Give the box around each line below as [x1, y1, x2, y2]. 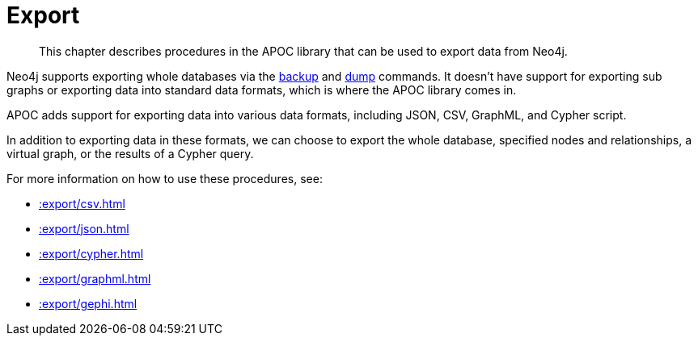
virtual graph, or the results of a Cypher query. [6, 146, 254, 161]
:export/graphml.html [39, 271, 151, 286]
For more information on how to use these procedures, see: [6, 171, 323, 186]
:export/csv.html [39, 196, 125, 211]
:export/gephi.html [39, 296, 137, 311]
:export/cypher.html [39, 246, 144, 261]
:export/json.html [39, 221, 129, 236]
